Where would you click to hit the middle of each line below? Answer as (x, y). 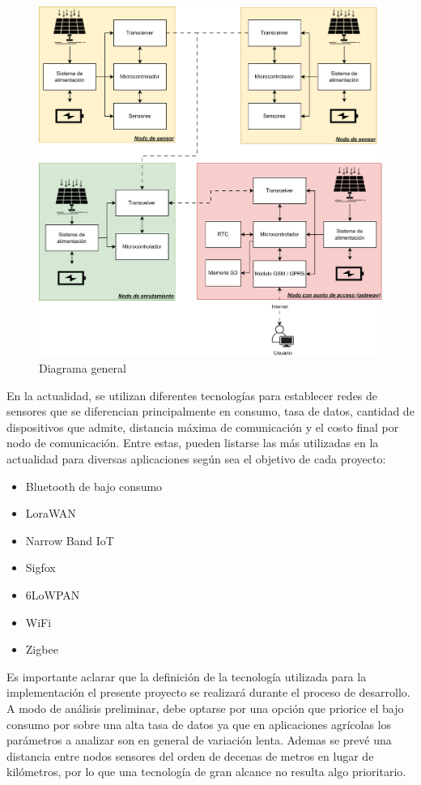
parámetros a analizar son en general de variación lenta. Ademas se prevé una (199, 740)
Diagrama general (83, 368)
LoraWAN (51, 513)
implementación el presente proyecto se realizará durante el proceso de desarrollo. (208, 692)
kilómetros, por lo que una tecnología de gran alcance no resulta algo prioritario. (206, 772)
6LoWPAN (53, 594)
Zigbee (42, 649)
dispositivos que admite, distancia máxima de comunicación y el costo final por (203, 427)
